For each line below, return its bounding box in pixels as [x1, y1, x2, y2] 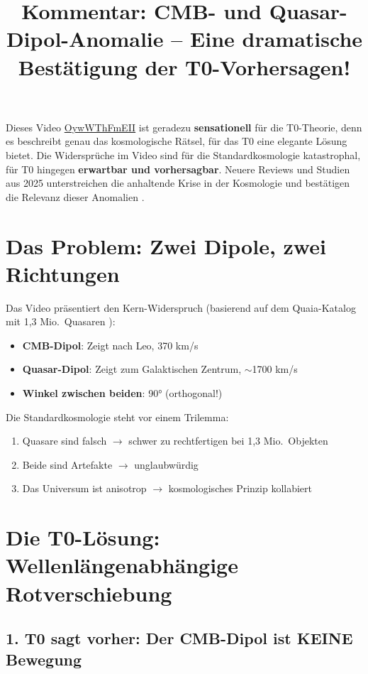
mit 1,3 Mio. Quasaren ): [6, 314, 116, 329]
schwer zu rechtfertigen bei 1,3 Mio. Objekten [128, 433, 328, 448]
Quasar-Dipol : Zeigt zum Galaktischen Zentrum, [22, 362, 242, 376]
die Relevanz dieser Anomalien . [6, 189, 145, 204]
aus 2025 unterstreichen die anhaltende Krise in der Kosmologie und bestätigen [6, 175, 350, 190]
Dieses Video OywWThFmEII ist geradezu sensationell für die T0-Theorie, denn [6, 119, 362, 134]
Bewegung [6, 648, 82, 670]
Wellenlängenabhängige [6, 550, 238, 580]
